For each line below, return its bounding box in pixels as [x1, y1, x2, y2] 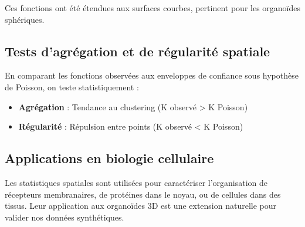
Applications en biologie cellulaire [5, 149, 214, 167]
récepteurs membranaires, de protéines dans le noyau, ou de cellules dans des [5, 188, 281, 200]
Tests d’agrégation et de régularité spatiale [5, 42, 270, 60]
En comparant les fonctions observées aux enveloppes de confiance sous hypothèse [5, 69, 299, 82]
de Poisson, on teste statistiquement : [5, 80, 139, 93]
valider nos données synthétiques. [5, 211, 124, 223]
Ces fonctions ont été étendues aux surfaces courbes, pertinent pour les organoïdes [5, 2, 301, 13]
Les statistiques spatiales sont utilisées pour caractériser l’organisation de [5, 176, 268, 188]
